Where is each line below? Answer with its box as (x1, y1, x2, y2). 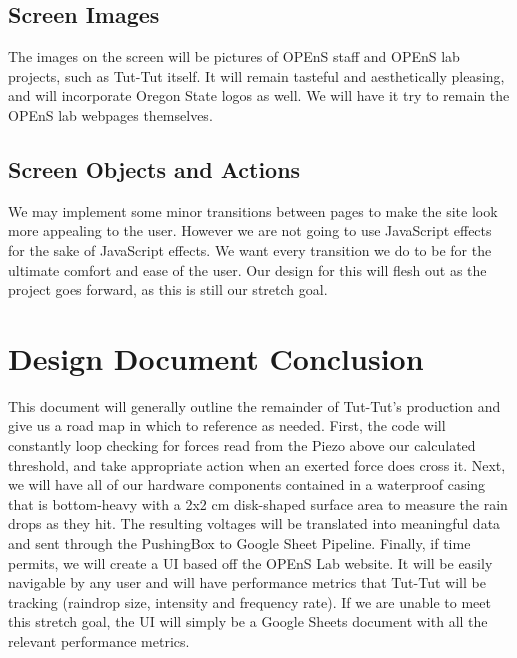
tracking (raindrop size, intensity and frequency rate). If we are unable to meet (8, 591, 491, 612)
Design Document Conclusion (8, 337, 424, 378)
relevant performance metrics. (8, 631, 190, 651)
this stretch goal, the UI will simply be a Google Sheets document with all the (8, 611, 488, 632)
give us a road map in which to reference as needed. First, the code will (8, 415, 446, 436)
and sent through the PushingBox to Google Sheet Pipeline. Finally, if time (8, 533, 471, 554)
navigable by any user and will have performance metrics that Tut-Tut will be (8, 572, 486, 593)
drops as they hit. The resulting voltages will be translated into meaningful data (8, 513, 501, 534)
